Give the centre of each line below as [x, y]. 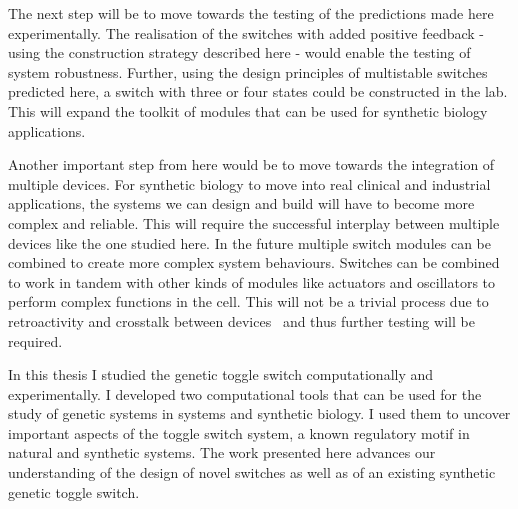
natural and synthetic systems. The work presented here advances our [222, 452]
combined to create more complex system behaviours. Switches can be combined [254, 262]
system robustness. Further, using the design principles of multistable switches [248, 71]
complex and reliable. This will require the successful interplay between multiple [254, 222]
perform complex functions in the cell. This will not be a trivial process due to [248, 301]
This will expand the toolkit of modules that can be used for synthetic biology [248, 110]
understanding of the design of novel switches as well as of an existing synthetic [252, 472]
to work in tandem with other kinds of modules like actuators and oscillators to [252, 281]
